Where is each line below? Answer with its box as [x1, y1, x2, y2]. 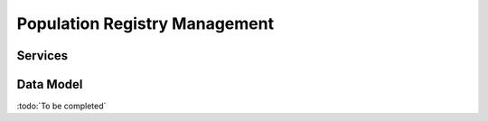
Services [16, 48, 69, 63]
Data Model [16, 77, 83, 92]
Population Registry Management [16, 14, 275, 33]
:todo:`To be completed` [16, 100, 107, 112]
